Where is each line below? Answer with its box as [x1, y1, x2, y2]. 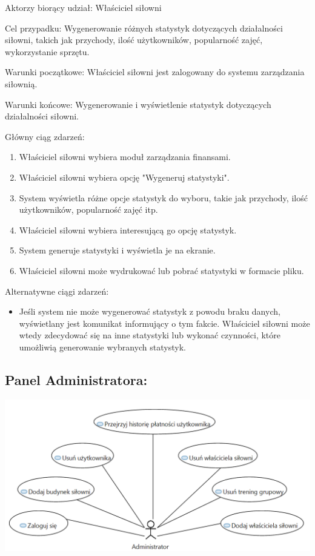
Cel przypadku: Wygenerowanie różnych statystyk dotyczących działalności [5, 21, 283, 34]
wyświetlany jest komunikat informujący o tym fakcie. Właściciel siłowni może [19, 317, 310, 329]
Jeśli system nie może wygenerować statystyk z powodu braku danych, [19, 305, 280, 318]
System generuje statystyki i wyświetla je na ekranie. [19, 244, 216, 256]
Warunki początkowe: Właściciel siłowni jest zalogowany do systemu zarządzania [5, 65, 305, 78]
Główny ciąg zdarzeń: [5, 130, 85, 142]
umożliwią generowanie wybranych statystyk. [19, 340, 186, 353]
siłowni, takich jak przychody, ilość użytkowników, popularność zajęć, [5, 33, 263, 46]
